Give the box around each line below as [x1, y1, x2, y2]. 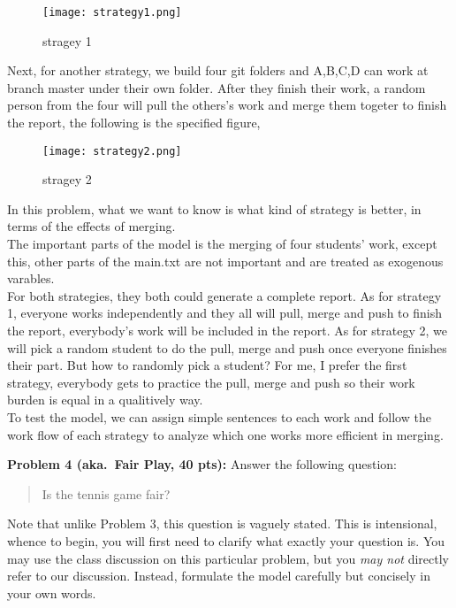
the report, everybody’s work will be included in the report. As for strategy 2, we [7, 321, 447, 340]
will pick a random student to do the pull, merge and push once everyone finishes [7, 338, 447, 357]
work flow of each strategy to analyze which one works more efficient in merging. [7, 425, 444, 443]
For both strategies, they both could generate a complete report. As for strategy [7, 286, 442, 304]
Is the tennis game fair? [42, 484, 171, 503]
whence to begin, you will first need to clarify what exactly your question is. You [7, 531, 445, 550]
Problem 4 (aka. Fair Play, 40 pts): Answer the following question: [7, 455, 397, 473]
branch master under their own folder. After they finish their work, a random [7, 78, 426, 96]
